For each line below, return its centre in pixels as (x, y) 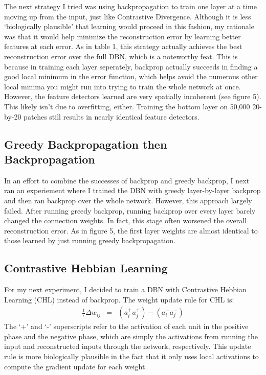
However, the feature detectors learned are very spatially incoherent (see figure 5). (133, 96)
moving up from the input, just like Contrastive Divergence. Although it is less (128, 16)
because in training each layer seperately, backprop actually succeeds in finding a (131, 66)
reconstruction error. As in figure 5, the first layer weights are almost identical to (131, 230)
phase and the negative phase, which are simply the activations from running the (131, 336)
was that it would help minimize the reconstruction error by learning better (123, 36)
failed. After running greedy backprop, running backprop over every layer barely (130, 210)
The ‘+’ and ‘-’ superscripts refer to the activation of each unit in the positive (126, 326)
